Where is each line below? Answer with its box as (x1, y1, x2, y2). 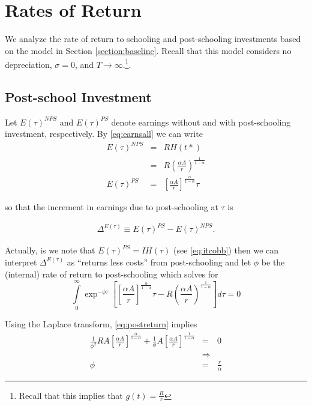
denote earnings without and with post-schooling (111, 115, 291, 128)
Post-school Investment (5, 87, 152, 106)
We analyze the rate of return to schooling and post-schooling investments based (5, 32, 301, 45)
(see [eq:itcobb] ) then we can (173, 244, 279, 256)
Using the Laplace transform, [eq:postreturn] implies (5, 318, 197, 330)
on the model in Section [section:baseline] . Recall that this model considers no (5, 44, 292, 56)
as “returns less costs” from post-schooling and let (67, 255, 251, 268)
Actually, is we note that (5, 244, 95, 256)
